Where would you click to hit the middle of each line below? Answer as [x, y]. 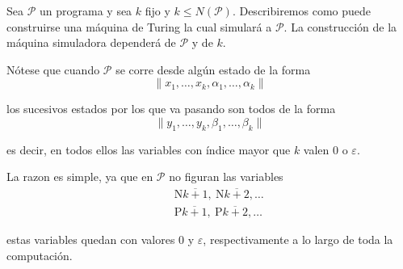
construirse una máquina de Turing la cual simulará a [139, 26]
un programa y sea [86, 11]
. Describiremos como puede [302, 11]
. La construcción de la [340, 26]
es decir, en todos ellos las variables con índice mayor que [149, 149]
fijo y [157, 11]
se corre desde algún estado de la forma [213, 69]
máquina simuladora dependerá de [91, 42]
